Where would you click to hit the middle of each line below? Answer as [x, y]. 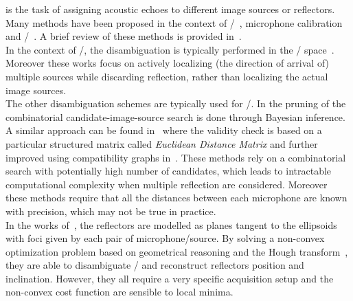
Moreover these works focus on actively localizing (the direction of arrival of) [168, 63]
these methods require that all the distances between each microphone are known [176, 198]
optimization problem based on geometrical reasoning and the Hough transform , [177, 251]
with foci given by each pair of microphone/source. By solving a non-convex [165, 238]
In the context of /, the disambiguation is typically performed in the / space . [170, 49]
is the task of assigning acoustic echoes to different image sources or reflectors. [170, 9]
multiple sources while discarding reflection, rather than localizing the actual [167, 76]
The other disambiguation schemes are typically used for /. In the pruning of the [176, 103]
